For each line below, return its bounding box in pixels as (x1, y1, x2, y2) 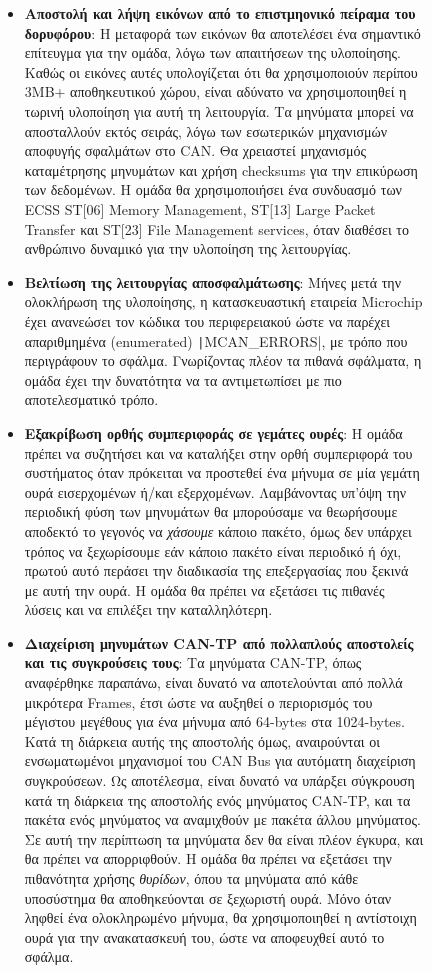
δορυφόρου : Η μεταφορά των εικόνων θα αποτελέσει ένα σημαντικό (24, 22, 421, 43)
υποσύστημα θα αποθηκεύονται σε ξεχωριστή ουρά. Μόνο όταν (24, 887, 392, 908)
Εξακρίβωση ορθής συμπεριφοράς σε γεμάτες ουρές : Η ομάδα (24, 422, 403, 443)
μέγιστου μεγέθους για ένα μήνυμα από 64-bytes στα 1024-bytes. (24, 711, 405, 732)
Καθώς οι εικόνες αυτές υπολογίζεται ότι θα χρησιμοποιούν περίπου (24, 61, 418, 82)
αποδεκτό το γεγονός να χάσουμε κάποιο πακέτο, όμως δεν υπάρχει (24, 520, 412, 541)
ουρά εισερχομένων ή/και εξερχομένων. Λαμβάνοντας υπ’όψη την (24, 481, 407, 502)
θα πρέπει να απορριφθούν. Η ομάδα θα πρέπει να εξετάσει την (24, 848, 392, 869)
